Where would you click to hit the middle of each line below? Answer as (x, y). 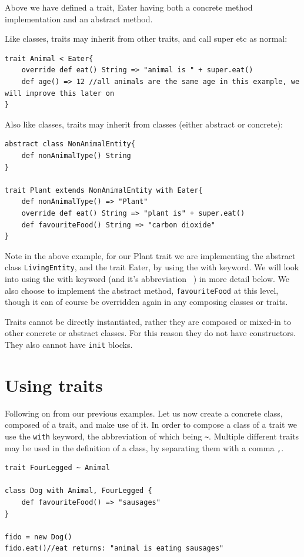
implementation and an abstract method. (79, 19)
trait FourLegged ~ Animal (57, 468)
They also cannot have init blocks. (69, 344)
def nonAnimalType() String (76, 155)
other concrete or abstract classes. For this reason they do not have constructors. (150, 333)
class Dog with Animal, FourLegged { (78, 491)
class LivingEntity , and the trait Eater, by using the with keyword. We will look (152, 267)
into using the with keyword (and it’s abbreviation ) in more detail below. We (147, 278)
